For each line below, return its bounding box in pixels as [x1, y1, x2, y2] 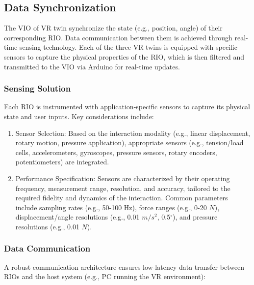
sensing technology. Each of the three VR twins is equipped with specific [19, 42, 238, 52]
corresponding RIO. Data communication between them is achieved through [4, 32, 232, 42]
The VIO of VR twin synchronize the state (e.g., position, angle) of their [4, 23, 223, 33]
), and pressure [172, 212, 218, 222]
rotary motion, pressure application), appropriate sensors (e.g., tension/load [15, 137, 244, 148]
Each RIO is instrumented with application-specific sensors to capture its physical [4, 101, 250, 112]
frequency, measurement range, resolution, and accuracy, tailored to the [15, 183, 230, 193]
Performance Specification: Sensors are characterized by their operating [15, 173, 230, 183]
